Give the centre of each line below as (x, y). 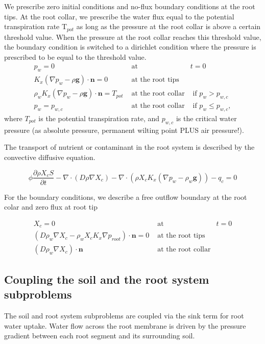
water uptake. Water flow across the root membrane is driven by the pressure (125, 325)
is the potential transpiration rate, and (99, 118)
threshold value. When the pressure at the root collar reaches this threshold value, (133, 37)
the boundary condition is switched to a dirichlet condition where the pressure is (130, 47)
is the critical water (206, 118)
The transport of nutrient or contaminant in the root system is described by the (129, 147)
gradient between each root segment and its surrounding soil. (100, 336)
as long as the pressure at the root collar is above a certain (168, 26)
